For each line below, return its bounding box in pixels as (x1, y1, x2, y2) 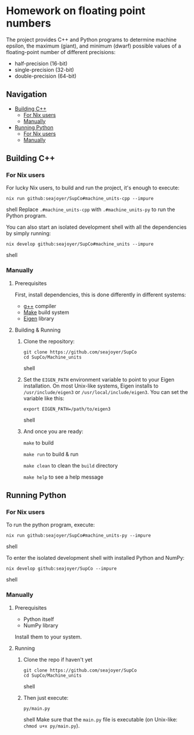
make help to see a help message (23, 473, 104, 480)
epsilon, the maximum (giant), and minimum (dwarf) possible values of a (6, 42, 181, 49)
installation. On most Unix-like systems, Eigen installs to (23, 382, 159, 389)
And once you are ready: (23, 427, 83, 435)
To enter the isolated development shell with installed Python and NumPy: (6, 554, 185, 562)
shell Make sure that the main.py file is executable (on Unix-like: (23, 716, 178, 723)
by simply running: (6, 230, 51, 237)
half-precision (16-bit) (14, 60, 68, 67)
